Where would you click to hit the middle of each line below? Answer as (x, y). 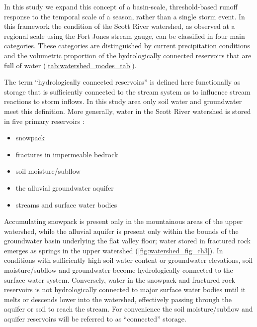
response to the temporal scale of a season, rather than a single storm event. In (125, 16)
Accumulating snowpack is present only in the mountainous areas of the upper (124, 221)
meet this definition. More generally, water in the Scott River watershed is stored (128, 111)
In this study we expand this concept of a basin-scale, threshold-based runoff (121, 6)
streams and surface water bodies (66, 204)
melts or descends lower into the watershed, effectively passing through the (118, 299)
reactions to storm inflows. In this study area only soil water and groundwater (123, 101)
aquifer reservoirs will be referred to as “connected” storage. (95, 319)
